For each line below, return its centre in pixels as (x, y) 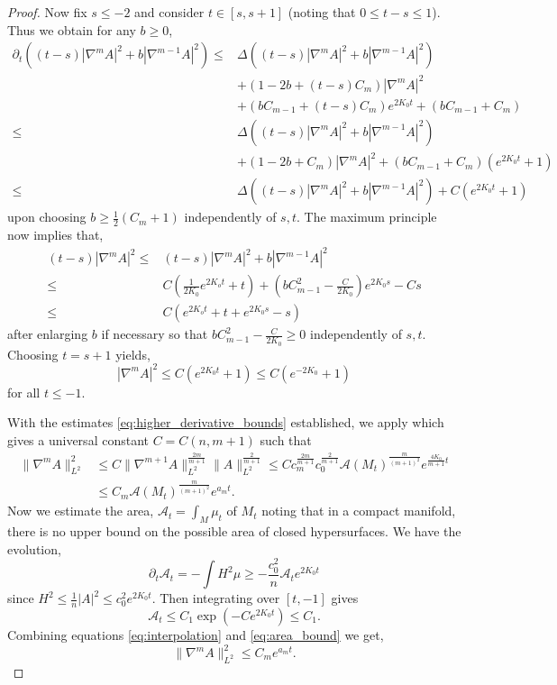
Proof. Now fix (47, 12)
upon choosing (47, 217)
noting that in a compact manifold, (359, 511)
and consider (169, 12)
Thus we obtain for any (72, 29)
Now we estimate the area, (81, 511)
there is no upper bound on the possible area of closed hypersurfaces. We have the (234, 531)
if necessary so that (155, 334)
